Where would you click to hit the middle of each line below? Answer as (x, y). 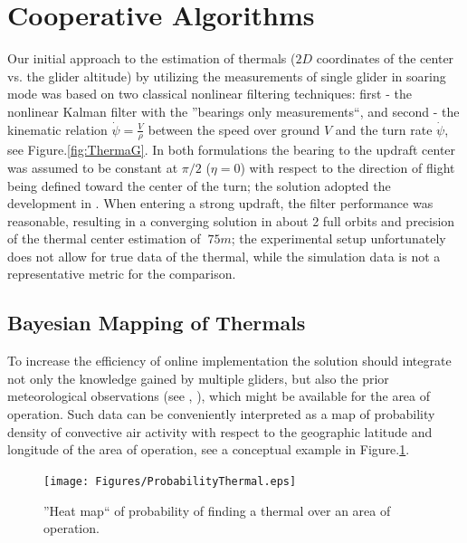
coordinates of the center (385, 58)
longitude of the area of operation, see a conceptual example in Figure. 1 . (209, 449)
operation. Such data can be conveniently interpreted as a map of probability (221, 414)
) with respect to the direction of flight (348, 167)
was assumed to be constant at (93, 167)
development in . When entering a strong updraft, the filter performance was (220, 203)
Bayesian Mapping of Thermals (157, 323)
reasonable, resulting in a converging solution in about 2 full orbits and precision (231, 220)
